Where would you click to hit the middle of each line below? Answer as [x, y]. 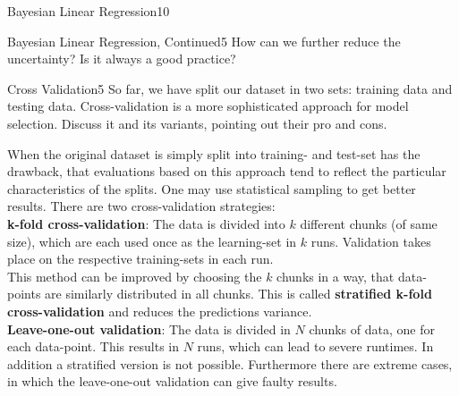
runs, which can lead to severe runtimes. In [315, 346]
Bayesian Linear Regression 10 [89, 11]
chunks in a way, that [336, 276]
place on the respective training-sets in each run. [140, 259]
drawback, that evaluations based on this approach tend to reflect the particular [227, 171]
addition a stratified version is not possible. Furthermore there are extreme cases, [230, 363]
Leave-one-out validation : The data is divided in [149, 329]
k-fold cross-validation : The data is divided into [146, 223]
